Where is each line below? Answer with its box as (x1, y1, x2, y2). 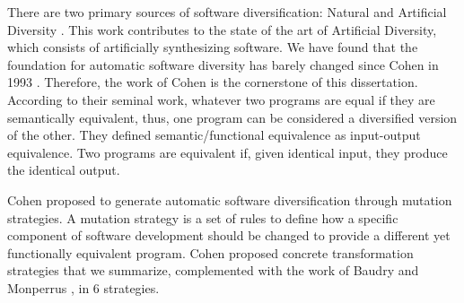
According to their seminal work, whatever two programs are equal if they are (7, 90, 435, 108)
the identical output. (7, 160, 120, 179)
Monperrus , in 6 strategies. (7, 278, 160, 297)
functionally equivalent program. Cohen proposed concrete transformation (7, 243, 414, 262)
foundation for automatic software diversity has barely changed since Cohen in (7, 55, 439, 74)
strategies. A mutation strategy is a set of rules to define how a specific (7, 208, 398, 227)
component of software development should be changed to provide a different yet (7, 226, 451, 245)
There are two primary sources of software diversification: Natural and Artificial (7, 3, 447, 21)
